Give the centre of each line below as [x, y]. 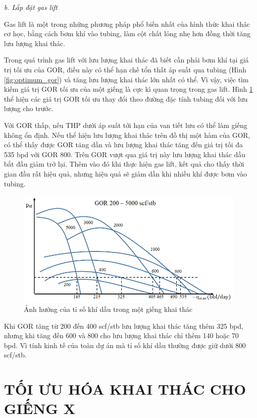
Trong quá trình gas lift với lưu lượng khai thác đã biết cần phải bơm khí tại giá [127, 60]
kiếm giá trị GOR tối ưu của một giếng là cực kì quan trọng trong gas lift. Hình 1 [128, 89]
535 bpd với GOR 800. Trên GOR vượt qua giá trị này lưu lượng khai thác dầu [125, 154]
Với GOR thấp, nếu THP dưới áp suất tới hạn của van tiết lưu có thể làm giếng [126, 125]
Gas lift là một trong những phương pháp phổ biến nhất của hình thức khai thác [127, 24]
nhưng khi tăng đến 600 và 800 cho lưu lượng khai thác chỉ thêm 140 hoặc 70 [122, 335]
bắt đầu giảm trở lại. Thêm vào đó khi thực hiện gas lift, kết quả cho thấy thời [124, 164]
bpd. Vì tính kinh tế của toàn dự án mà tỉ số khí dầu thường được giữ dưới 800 [125, 345]
